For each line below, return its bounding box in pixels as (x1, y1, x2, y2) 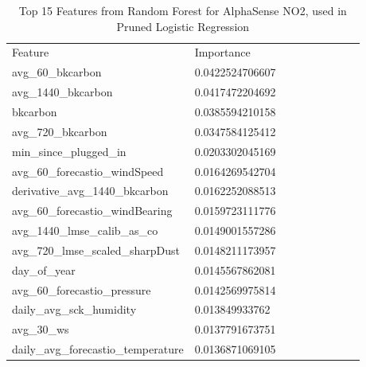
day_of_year (12, 261, 76, 278)
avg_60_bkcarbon (12, 64, 102, 80)
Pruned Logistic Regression (116, 18, 250, 34)
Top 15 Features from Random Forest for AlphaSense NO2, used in (18, 2, 347, 18)
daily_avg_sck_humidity (12, 301, 137, 318)
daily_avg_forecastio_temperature (12, 341, 184, 357)
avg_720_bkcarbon (12, 123, 107, 139)
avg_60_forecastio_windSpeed (12, 162, 164, 179)
